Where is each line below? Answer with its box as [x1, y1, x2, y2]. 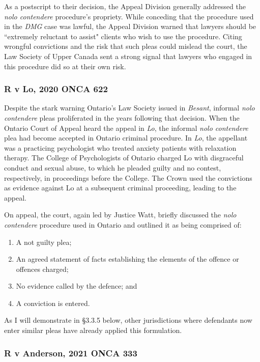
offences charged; [16, 263, 69, 274]
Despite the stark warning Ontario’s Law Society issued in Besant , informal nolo [4, 102, 255, 113]
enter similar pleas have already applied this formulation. [4, 325, 182, 336]
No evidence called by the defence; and [16, 281, 137, 291]
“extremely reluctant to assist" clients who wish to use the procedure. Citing [4, 31, 242, 41]
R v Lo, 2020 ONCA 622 [4, 82, 108, 95]
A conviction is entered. [16, 297, 90, 308]
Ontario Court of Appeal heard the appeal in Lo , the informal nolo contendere [4, 122, 248, 133]
